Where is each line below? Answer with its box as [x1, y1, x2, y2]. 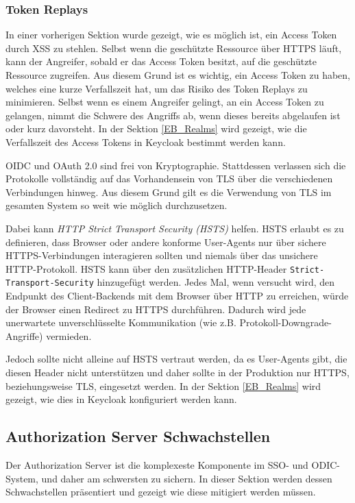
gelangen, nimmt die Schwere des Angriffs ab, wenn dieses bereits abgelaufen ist [5, 108, 341, 122]
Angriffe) [5, 328, 43, 343]
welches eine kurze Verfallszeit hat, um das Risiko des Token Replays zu [5, 81, 308, 95]
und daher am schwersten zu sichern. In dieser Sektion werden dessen [41, 471, 332, 485]
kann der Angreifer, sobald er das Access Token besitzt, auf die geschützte [5, 54, 317, 69]
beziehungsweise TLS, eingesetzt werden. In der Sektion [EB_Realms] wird [5, 378, 321, 393]
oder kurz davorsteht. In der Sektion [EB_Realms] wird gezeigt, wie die [5, 121, 307, 136]
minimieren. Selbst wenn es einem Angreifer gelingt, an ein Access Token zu [5, 95, 324, 109]
